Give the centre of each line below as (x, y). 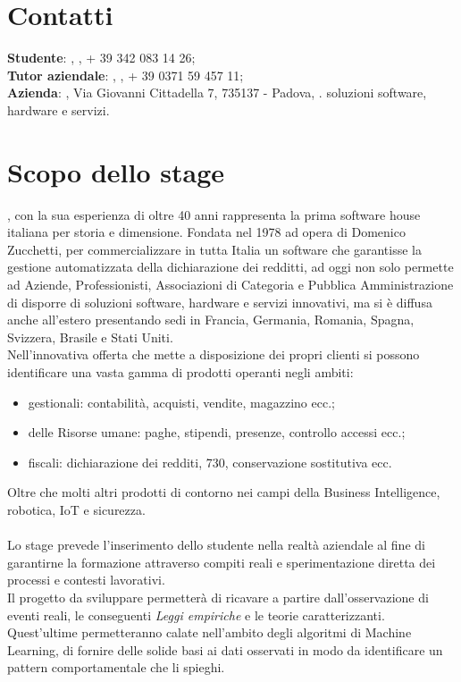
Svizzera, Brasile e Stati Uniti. (90, 337)
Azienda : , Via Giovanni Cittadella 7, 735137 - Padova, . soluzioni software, (217, 93)
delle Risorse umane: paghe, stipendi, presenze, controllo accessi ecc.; (217, 432)
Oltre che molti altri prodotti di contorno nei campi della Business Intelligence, (224, 492)
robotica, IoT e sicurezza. (76, 509)
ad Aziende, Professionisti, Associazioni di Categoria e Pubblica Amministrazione (230, 284)
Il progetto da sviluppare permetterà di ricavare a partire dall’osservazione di (218, 597)
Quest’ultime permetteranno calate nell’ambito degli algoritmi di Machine (210, 632)
